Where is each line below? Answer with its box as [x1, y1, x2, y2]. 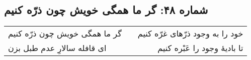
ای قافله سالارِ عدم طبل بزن [8, 42, 107, 54]
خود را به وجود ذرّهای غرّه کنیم [137, 27, 243, 39]
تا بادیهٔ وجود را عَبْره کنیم [157, 42, 243, 54]
